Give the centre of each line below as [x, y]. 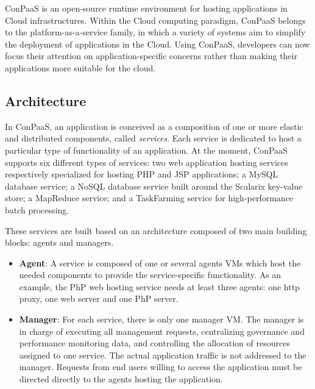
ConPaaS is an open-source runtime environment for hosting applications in [146, 8]
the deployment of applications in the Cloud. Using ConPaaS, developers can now [157, 44]
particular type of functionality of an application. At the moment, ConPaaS [146, 150]
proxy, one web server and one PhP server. [99, 298]
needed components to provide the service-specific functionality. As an [150, 275]
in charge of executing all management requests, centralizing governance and [162, 331]
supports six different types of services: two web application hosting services [147, 162]
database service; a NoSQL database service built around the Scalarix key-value [154, 186]
